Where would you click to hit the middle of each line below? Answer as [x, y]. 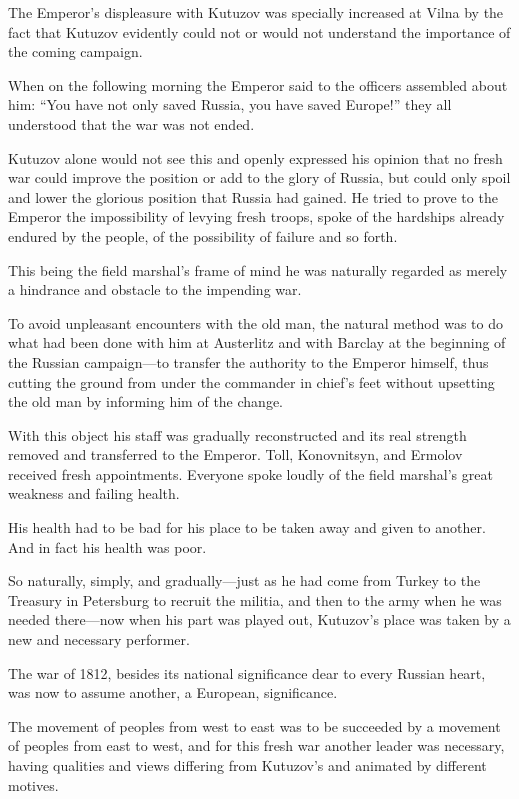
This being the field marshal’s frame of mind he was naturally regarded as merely [258, 269]
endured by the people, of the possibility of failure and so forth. [203, 235]
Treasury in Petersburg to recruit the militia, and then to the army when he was [255, 599]
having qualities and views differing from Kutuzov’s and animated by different [247, 765]
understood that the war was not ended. [131, 123]
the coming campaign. [75, 51]
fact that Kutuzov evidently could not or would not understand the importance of [259, 31]
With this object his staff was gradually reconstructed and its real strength [237, 434]
